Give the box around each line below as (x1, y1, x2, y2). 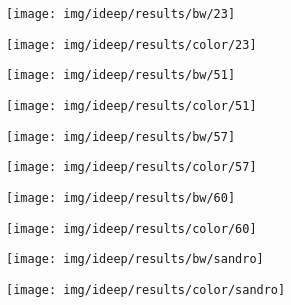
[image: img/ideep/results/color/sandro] (6, 282, 286, 297)
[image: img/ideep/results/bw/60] (6, 190, 236, 205)
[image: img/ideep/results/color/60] (6, 221, 257, 236)
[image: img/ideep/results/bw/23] (6, 7, 236, 21)
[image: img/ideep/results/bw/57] (6, 129, 236, 144)
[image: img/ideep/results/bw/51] (6, 68, 236, 83)
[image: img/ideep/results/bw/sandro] (6, 252, 264, 267)
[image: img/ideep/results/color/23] (6, 37, 257, 52)
